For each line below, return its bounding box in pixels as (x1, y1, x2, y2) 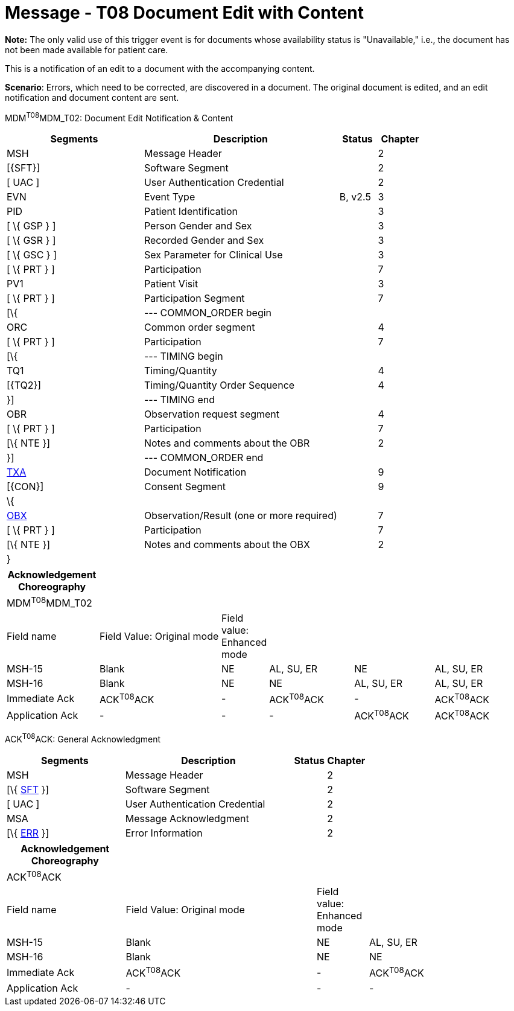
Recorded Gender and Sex (144, 234, 264, 247)
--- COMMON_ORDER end (144, 451, 264, 464)
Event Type (144, 191, 195, 203)
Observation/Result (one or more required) (144, 509, 337, 522)
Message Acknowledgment (125, 812, 249, 825)
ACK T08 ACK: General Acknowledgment (5, 732, 161, 745)
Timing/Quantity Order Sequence (144, 379, 295, 392)
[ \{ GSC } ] (7, 249, 57, 261)
